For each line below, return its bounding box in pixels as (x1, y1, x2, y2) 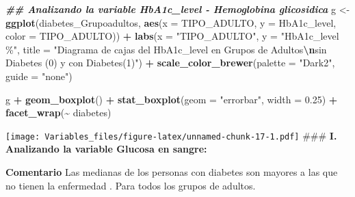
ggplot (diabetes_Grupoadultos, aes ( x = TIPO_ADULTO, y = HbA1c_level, (5, 15, 337, 29)
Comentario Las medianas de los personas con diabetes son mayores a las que (5, 165, 338, 179)
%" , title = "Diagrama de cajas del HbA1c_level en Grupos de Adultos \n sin (5, 42, 327, 56)
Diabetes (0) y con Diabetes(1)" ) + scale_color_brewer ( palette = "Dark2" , (5, 55, 335, 70)
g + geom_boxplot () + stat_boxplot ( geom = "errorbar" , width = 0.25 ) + (5, 92, 338, 106)
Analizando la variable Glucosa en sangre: (5, 142, 207, 156)
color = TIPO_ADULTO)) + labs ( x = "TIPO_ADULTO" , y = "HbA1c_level (5, 29, 339, 43)
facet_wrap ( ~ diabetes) (5, 105, 111, 120)
